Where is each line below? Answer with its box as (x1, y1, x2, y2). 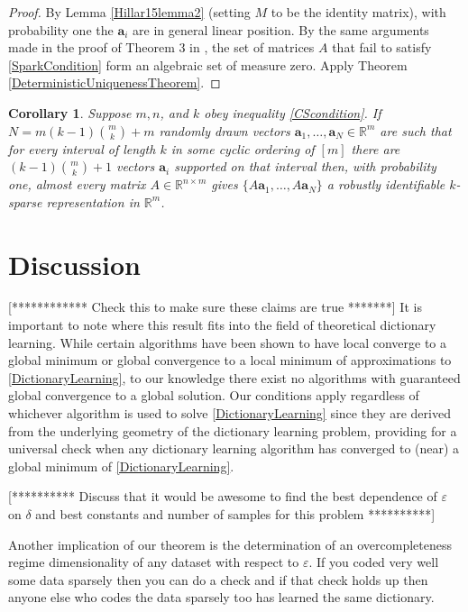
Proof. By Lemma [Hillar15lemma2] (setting (8, 3, 251, 21)
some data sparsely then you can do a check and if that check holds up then (8, 570, 428, 589)
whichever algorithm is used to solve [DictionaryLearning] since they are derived (8, 404, 451, 423)
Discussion (8, 245, 141, 282)
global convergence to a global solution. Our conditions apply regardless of (8, 386, 419, 405)
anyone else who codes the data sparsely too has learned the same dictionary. (8, 588, 435, 607)
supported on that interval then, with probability (174, 157, 436, 176)
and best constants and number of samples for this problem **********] (35, 505, 436, 523)
